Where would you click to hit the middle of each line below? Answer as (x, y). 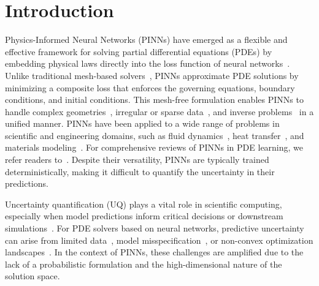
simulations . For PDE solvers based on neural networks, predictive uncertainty (155, 228)
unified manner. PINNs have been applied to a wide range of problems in (142, 123)
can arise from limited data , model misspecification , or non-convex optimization (159, 240)
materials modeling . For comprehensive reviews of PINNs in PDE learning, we (154, 147)
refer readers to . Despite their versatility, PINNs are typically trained (137, 160)
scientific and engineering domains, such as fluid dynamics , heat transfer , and (155, 135)
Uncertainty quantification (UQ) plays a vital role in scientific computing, (144, 204)
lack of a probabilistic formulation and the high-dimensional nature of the (144, 264)
